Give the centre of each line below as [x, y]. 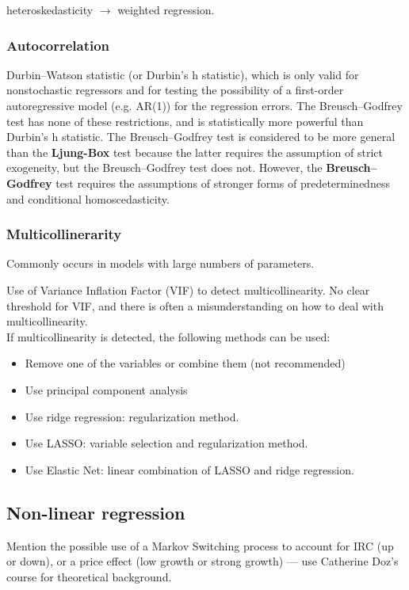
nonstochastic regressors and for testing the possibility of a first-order [175, 90]
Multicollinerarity [64, 234]
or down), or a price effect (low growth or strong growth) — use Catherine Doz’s [203, 561]
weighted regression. [166, 10]
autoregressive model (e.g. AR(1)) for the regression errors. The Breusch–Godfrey [204, 105]
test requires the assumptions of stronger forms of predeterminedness [223, 183]
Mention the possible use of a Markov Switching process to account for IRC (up [200, 545]
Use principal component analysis [106, 389]
